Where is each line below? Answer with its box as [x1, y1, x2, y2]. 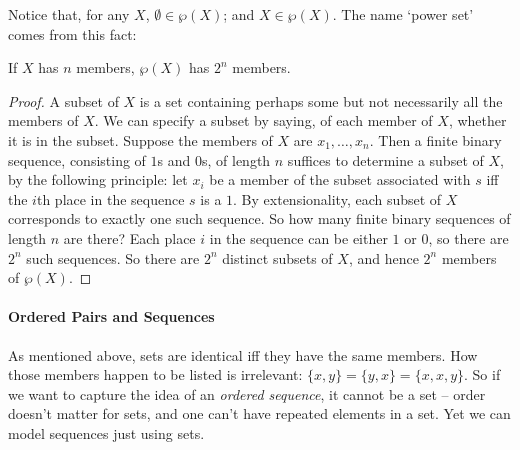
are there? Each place [63, 227, 196, 248]
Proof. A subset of [8, 90, 119, 111]
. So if [464, 364, 501, 385]
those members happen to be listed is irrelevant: [8, 364, 303, 385]
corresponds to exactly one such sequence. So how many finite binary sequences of [8, 208, 511, 229]
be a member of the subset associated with [209, 169, 471, 190]
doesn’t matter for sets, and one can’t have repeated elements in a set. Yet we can [8, 403, 511, 424]
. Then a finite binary [369, 129, 502, 150]
